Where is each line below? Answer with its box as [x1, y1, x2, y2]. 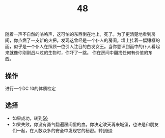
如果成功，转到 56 [12, 115, 48, 121]
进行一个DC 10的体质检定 [5, 85, 56, 91]
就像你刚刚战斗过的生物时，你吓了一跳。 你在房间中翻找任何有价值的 [9, 50, 148, 55]
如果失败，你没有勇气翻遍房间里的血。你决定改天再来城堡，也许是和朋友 [12, 121, 159, 127]
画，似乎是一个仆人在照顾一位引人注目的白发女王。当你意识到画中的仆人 [5, 44, 151, 50]
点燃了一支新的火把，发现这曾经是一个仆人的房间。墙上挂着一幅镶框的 [18, 37, 160, 43]
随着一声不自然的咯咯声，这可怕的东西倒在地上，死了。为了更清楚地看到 [5, 31, 151, 37]
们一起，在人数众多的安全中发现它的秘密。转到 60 [12, 127, 113, 133]
